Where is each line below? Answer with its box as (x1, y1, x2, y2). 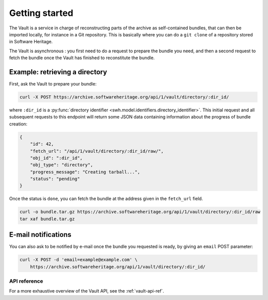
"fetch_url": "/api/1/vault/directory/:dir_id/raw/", (30, 148, 164, 154)
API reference (9, 278, 43, 285)
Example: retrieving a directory (9, 68, 107, 76)
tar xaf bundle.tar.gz (19, 216, 75, 221)
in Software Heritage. (9, 39, 53, 45)
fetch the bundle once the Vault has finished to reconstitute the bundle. (9, 55, 155, 61)
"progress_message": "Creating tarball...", (30, 169, 140, 175)
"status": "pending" (30, 176, 80, 182)
